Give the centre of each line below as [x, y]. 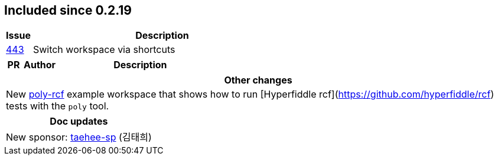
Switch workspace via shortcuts [104, 50]
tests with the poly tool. [58, 106]
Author [40, 65]
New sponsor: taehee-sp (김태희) [79, 137]
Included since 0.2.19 [68, 10]
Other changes [258, 80]
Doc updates [79, 121]
